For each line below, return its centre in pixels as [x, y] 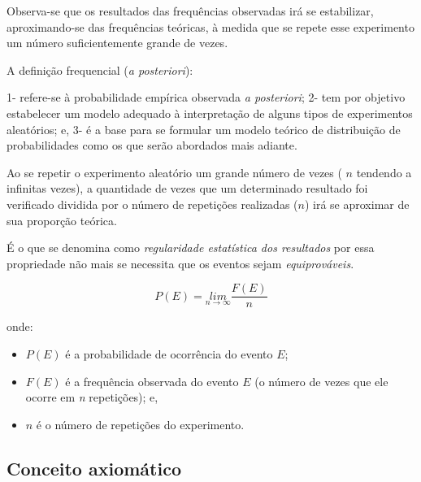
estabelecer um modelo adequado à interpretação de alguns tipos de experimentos [210, 113]
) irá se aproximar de [357, 204]
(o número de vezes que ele [321, 381]
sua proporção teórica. [62, 220]
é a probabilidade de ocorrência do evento [169, 353]
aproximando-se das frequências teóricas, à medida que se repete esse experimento [210, 26]
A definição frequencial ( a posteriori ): [100, 69]
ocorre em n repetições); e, [92, 397]
